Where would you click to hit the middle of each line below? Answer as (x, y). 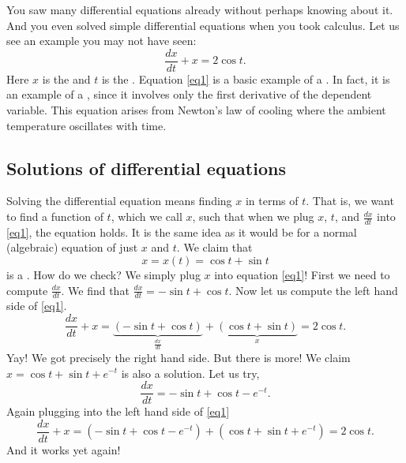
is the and (66, 78)
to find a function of (55, 217)
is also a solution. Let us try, (190, 373)
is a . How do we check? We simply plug (103, 275)
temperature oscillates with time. (86, 125)
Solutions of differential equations (146, 168)
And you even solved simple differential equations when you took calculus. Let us (203, 25)
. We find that (95, 290)
